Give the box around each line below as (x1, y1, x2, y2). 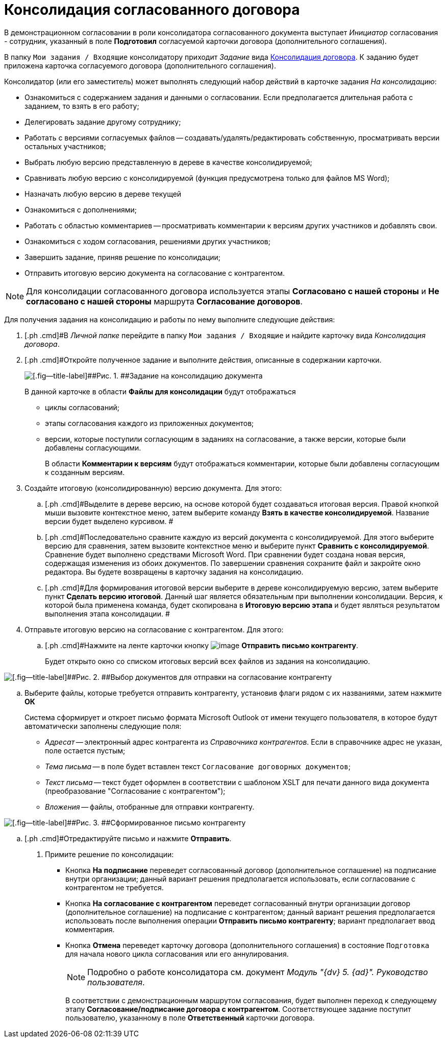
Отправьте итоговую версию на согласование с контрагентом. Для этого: (24, 625, 284, 634)
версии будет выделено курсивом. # (45, 516, 173, 526)
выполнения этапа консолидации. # (45, 609, 170, 618)
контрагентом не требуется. (65, 883, 164, 892)
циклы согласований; (45, 402, 119, 412)
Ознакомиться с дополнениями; (24, 205, 137, 214)
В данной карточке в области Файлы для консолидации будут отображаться (24, 387, 296, 396)
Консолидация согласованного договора (4, 1, 300, 18)
